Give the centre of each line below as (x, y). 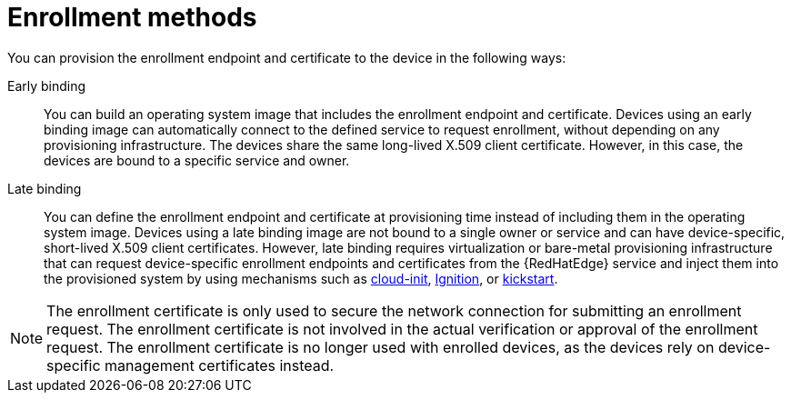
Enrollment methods (132, 17)
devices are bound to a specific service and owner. (197, 160)
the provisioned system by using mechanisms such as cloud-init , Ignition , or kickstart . (301, 278)
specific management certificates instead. (190, 365)
